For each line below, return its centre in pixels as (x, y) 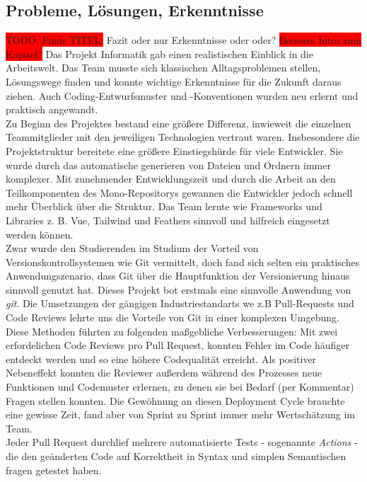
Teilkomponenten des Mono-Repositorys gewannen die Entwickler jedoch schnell (179, 192)
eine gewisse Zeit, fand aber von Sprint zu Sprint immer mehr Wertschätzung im (180, 414)
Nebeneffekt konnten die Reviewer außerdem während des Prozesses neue (164, 373)
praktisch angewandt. (52, 109)
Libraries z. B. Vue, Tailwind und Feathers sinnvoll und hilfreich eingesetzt (168, 220)
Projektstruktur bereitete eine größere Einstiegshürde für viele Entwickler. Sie (174, 150)
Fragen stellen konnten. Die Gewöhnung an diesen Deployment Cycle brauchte (175, 400)
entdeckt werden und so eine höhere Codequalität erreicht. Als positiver (161, 358)
